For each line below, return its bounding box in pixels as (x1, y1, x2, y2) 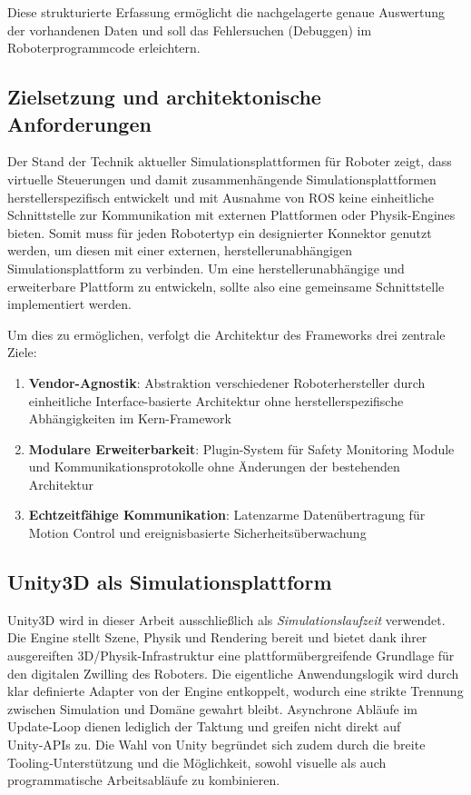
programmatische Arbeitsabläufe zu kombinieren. (7, 770, 280, 790)
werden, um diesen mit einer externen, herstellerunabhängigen (7, 241, 352, 260)
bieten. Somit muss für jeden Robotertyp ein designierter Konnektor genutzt (7, 223, 432, 242)
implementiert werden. (7, 294, 132, 313)
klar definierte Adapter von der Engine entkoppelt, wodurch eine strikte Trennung (7, 681, 464, 701)
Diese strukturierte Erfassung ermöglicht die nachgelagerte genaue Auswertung (7, 3, 446, 21)
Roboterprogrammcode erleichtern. (7, 38, 201, 57)
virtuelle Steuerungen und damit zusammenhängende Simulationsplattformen (7, 169, 437, 188)
